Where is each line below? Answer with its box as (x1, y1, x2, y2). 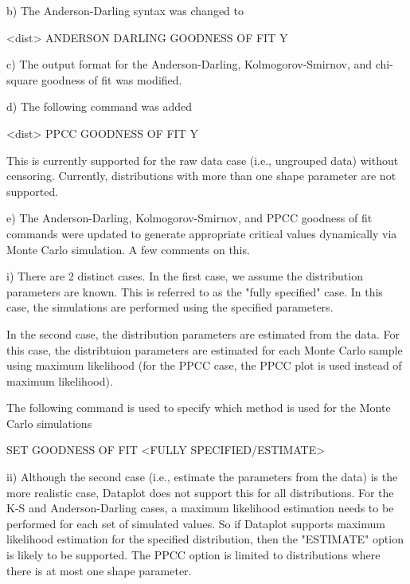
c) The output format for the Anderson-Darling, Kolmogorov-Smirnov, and (6, 56, 373, 73)
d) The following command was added (6, 98, 193, 115)
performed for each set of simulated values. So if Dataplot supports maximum (6, 515, 385, 531)
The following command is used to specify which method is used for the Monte (6, 399, 391, 416)
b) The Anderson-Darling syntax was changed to (6, 2, 244, 18)
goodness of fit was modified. (41, 71, 182, 88)
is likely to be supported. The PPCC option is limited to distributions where (6, 547, 381, 563)
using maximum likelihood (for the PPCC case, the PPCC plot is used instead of (6, 357, 402, 374)
